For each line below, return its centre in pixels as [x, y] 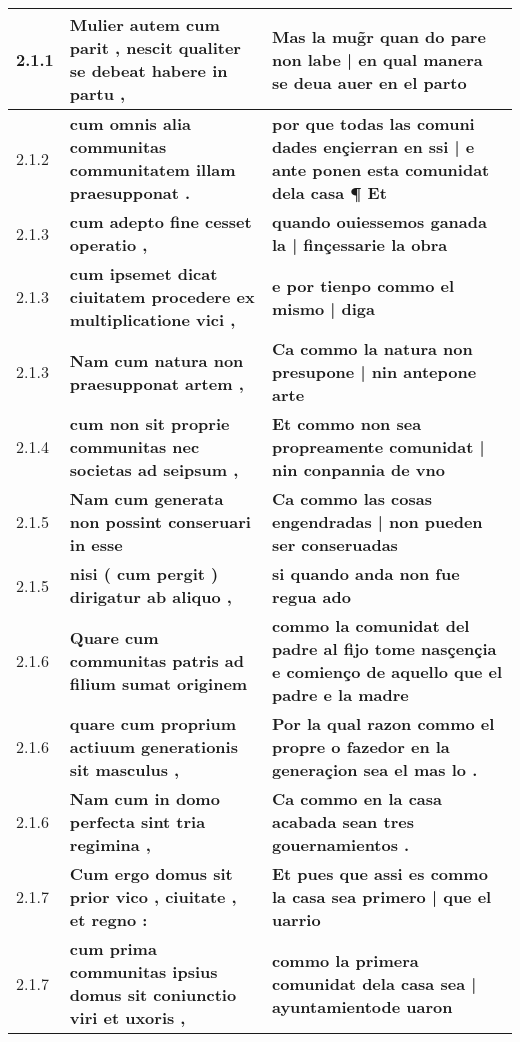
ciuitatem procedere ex [162, 296]
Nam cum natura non [156, 360]
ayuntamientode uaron [362, 1006]
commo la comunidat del [370, 625]
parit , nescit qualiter [155, 47]
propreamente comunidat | [378, 446]
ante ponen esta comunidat [380, 169]
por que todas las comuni [373, 123]
